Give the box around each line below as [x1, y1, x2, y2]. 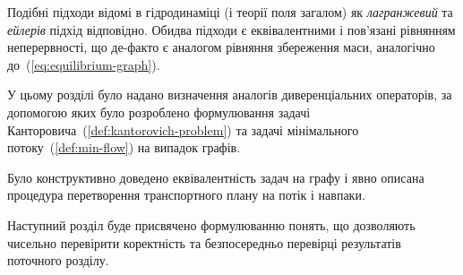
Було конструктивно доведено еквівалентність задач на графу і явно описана [7, 168, 424, 186]
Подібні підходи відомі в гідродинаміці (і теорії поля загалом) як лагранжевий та [7, 3, 453, 21]
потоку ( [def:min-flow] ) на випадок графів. [7, 138, 241, 157]
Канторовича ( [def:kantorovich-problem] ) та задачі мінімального [7, 120, 359, 139]
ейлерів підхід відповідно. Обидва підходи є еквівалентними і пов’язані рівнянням [7, 20, 456, 39]
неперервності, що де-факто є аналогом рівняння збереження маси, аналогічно [7, 38, 435, 56]
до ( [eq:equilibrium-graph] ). [7, 55, 160, 73]
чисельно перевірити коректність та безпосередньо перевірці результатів [7, 233, 401, 252]
